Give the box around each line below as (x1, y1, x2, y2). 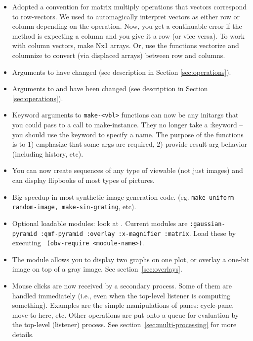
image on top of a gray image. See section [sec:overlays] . (12, 264, 182, 274)
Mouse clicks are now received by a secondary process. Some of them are (12, 281, 232, 291)
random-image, (12, 204, 58, 211)
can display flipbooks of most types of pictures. (12, 174, 155, 185)
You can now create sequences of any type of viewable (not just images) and (12, 165, 243, 175)
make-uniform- (191, 194, 238, 201)
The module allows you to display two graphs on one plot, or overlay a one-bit (12, 254, 250, 264)
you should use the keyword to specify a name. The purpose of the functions (12, 129, 244, 139)
